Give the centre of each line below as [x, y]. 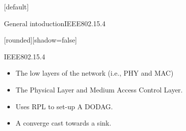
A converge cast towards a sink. [63, 123]
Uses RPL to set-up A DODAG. [64, 106]
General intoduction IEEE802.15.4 [55, 23]
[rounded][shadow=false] [41, 40]
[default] [17, 6]
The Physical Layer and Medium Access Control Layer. [99, 89]
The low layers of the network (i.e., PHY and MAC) [94, 73]
